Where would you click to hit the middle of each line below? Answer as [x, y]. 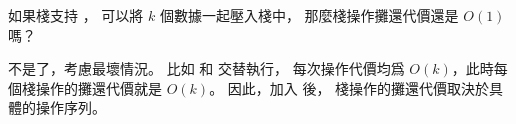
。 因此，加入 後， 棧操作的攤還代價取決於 [349, 87]
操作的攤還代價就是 [98, 87]
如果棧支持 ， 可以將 [76, 15]
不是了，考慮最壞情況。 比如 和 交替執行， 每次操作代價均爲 [206, 68]
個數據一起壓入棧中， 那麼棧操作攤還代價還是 [309, 15]
